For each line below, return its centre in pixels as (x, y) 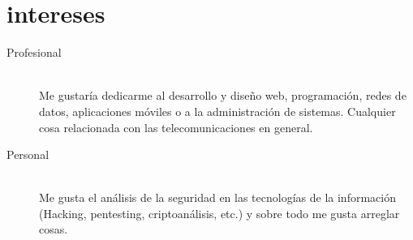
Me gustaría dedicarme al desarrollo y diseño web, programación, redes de (223, 95)
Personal (28, 154)
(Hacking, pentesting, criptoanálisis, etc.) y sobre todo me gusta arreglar (219, 213)
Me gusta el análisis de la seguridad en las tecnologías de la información (217, 197)
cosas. (54, 229)
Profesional (34, 52)
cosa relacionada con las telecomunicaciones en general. (176, 127)
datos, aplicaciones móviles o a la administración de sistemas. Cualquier (217, 111)
